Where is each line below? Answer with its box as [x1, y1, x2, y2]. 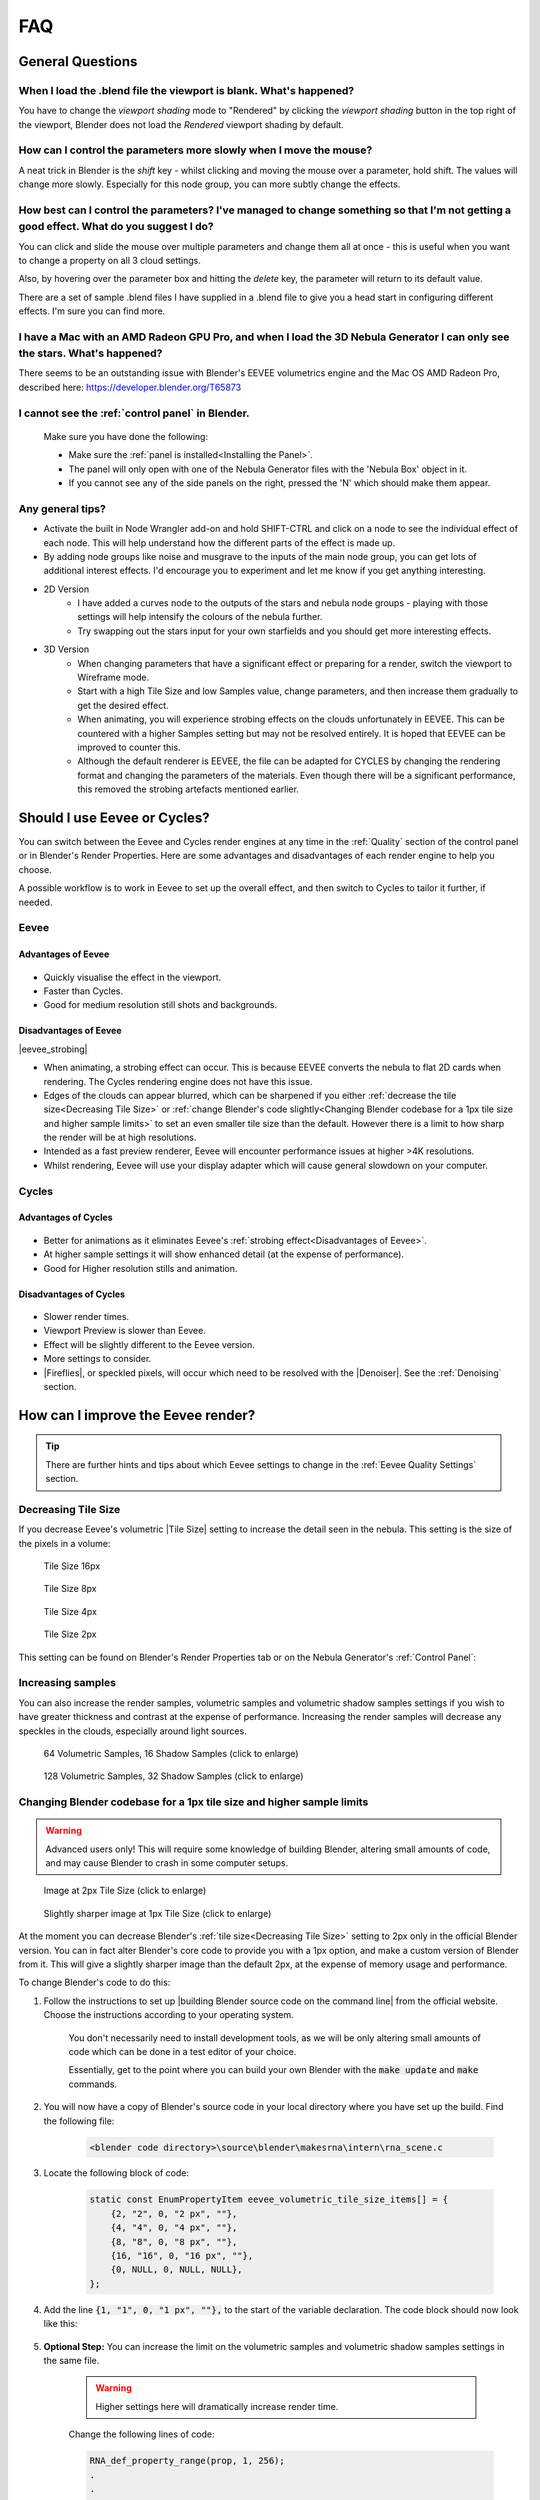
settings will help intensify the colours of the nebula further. [77, 611, 323, 623]
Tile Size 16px [43, 1560, 101, 1572]
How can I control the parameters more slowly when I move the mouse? [18, 143, 373, 157]
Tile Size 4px [43, 1605, 97, 1617]
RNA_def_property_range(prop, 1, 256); [89, 2455, 285, 2467]
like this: [43, 2318, 78, 2330]
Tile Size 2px [43, 1628, 97, 1640]
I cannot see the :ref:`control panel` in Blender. [18, 406, 250, 420]
